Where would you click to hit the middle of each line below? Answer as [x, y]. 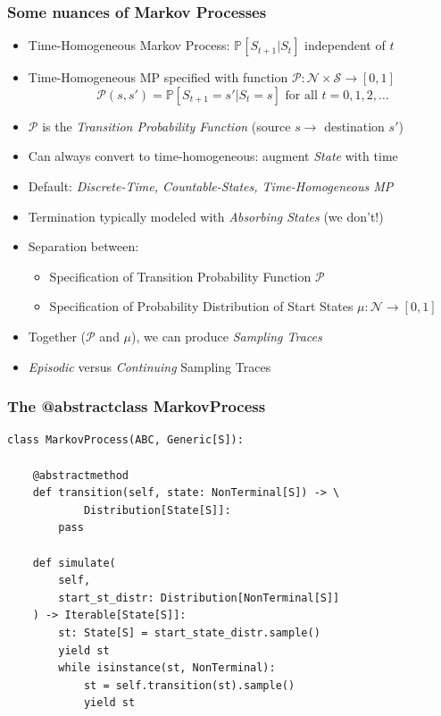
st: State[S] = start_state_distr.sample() [189, 632]
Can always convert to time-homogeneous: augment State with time [213, 156]
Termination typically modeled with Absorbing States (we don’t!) [206, 216]
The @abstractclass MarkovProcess [137, 406]
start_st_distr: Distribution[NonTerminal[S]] [199, 598]
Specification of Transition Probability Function [180, 276]
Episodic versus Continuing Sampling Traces [150, 366]
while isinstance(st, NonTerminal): [167, 668]
